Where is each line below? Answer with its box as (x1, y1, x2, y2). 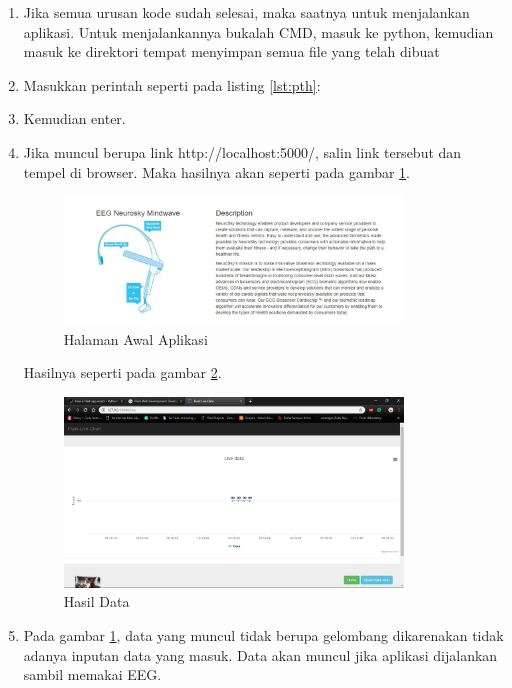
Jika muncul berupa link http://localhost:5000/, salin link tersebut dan (23, 141, 462, 162)
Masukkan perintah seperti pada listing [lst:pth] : (23, 74, 321, 95)
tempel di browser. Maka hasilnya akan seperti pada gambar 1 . (23, 161, 410, 182)
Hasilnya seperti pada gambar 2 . (23, 362, 222, 383)
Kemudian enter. (23, 108, 126, 129)
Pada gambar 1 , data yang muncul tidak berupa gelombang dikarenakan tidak (23, 625, 504, 646)
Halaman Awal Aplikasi (63, 328, 208, 349)
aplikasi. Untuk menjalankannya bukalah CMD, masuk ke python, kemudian (23, 21, 494, 42)
